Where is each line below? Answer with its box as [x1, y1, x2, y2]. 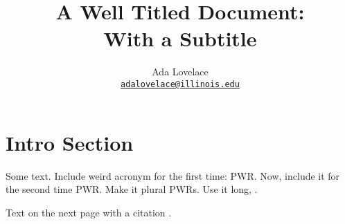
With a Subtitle [103, 24, 257, 53]
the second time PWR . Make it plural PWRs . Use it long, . [6, 182, 258, 196]
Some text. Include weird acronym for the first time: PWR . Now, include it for [6, 168, 340, 183]
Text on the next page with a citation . [6, 205, 172, 219]
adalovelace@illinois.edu [121, 79, 240, 89]
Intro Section [6, 128, 134, 156]
